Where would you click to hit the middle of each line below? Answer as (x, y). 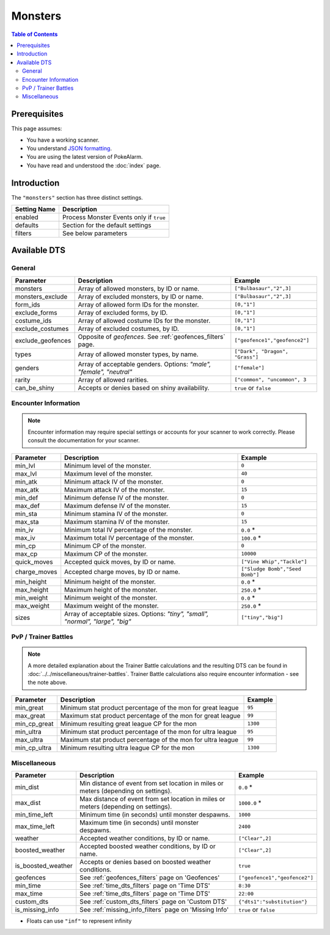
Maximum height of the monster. (111, 589)
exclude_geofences (43, 340)
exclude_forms (36, 313)
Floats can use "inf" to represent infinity (79, 921)
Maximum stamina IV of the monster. (117, 522)
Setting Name (35, 209)
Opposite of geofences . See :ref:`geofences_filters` (152, 337)
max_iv (25, 537)
